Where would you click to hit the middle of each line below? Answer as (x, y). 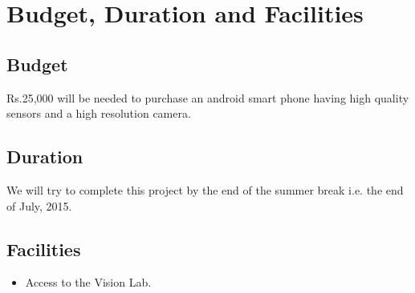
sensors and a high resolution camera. (99, 113)
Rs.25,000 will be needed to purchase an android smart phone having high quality (208, 97)
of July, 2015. (39, 205)
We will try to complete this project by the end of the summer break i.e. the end (205, 189)
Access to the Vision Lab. (88, 282)
